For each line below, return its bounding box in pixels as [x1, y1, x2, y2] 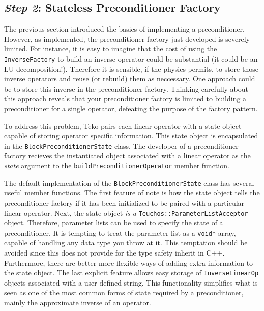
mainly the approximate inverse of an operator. [4, 297, 151, 308]
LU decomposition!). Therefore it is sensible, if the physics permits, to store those [4, 63, 258, 74]
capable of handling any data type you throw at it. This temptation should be [4, 237, 248, 248]
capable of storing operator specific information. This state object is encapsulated [4, 130, 258, 141]
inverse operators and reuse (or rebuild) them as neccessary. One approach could [4, 73, 255, 84]
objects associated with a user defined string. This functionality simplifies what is [4, 277, 258, 288]
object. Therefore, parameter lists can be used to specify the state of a [4, 217, 223, 228]
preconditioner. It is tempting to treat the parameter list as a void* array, [4, 227, 236, 238]
